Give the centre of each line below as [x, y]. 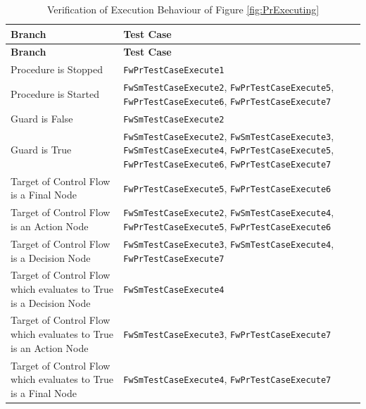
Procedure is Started [55, 94]
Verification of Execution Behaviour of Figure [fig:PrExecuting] [183, 9]
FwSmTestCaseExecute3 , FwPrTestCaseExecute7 [227, 334]
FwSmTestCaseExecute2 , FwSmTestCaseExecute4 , [229, 212]
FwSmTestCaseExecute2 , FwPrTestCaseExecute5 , [229, 87]
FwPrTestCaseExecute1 [174, 71]
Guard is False [42, 118]
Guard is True [41, 150]
